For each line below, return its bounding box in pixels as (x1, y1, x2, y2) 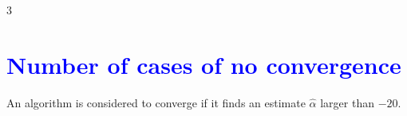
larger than (320, 94, 374, 110)
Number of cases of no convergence (6, 48, 401, 80)
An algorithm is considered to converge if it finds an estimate (6, 94, 306, 110)
